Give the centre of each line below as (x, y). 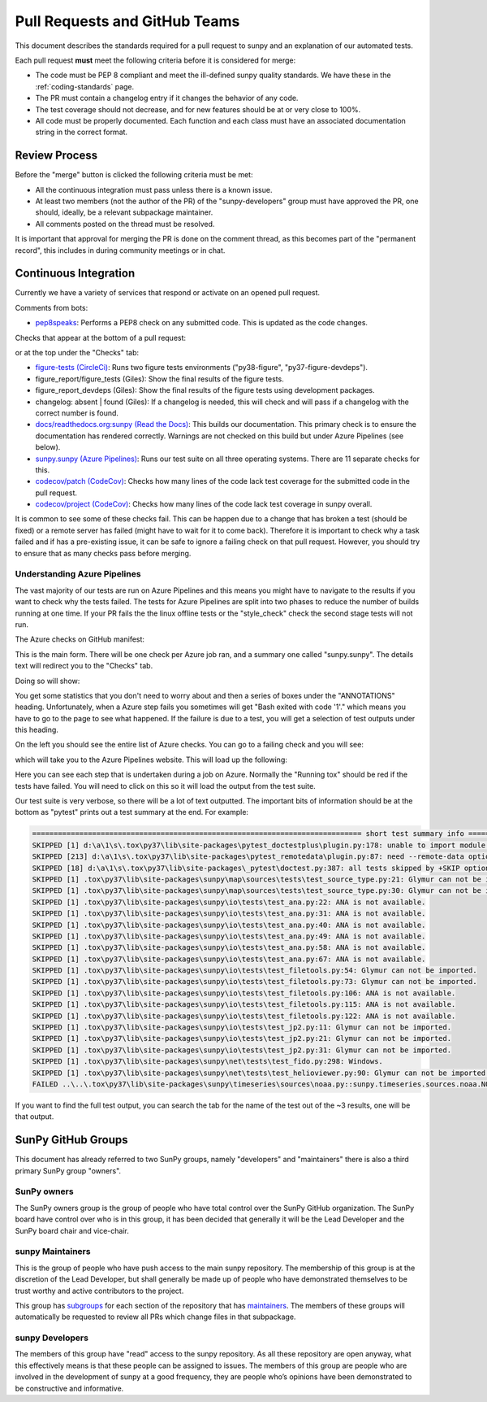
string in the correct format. (82, 132)
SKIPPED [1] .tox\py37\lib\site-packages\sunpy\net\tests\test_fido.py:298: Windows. (207, 1062)
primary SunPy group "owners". (68, 1170)
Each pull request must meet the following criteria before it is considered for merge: (155, 60)
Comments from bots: (52, 307)
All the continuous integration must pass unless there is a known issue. (154, 189)
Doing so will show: (47, 681)
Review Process (56, 156)
